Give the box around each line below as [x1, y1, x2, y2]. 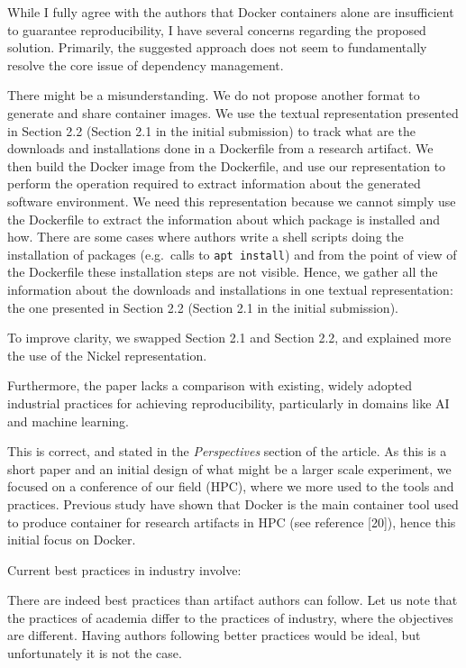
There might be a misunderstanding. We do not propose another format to [7, 86, 420, 105]
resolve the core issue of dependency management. [7, 55, 284, 74]
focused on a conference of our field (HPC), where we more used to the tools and [7, 477, 454, 496]
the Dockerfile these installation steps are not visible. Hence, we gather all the [7, 262, 438, 281]
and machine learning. [7, 411, 130, 430]
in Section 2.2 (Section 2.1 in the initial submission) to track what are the [7, 121, 416, 140]
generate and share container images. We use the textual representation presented [7, 103, 459, 122]
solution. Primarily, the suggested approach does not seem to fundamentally [7, 38, 427, 57]
